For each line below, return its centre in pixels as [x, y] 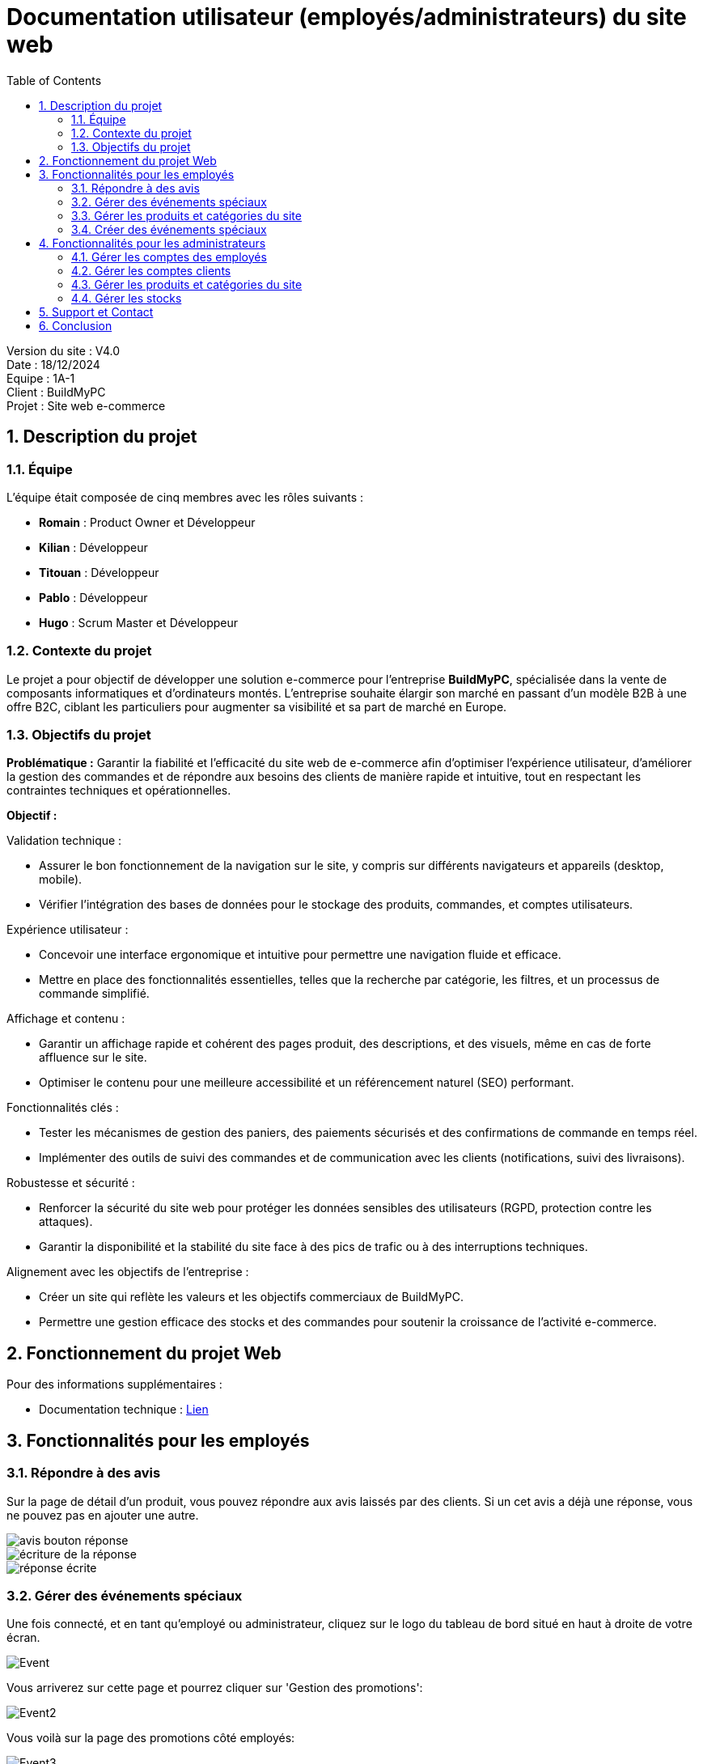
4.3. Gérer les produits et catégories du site [187, 284]
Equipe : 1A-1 [41, 378]
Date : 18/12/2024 [53, 364]
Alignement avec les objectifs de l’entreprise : [128, 1272]
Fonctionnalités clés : [63, 1108]
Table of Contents [54, 80]
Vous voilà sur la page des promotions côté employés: [151, 1738]
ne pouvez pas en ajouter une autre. [103, 1515]
